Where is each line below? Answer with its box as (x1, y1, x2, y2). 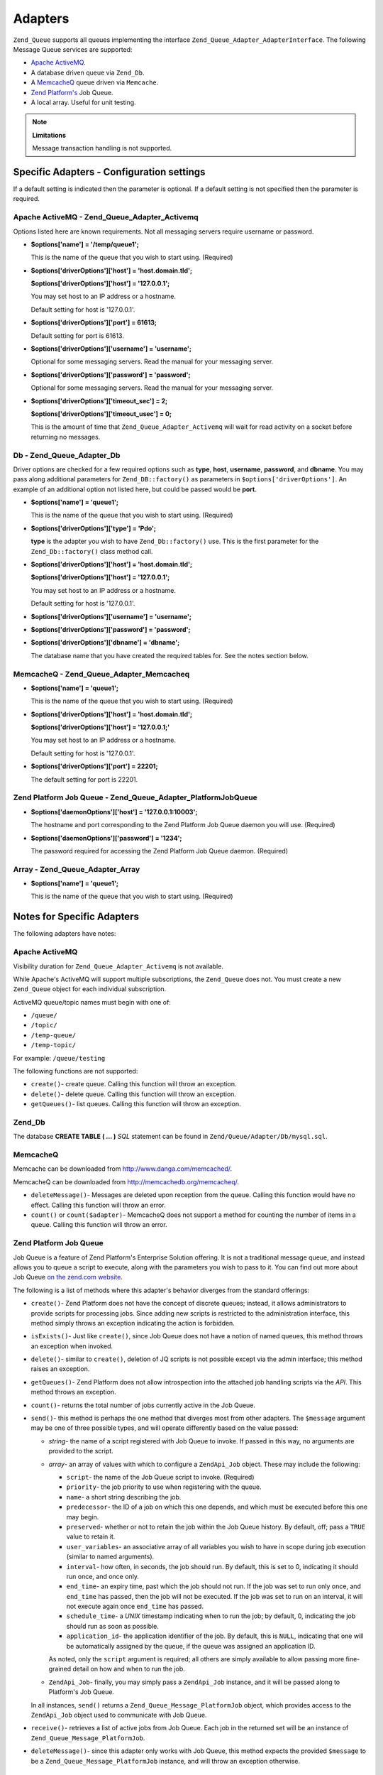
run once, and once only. (66, 1572, 140, 1580)
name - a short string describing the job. (66, 1492, 182, 1501)
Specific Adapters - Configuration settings (13, 165, 206, 177)
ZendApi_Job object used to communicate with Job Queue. (30, 1710, 207, 1719)
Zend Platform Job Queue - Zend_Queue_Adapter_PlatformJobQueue (13, 792, 258, 802)
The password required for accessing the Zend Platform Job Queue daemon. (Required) (30, 846, 289, 855)
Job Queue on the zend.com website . (13, 1273, 123, 1282)
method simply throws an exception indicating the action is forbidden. (30, 1318, 235, 1327)
